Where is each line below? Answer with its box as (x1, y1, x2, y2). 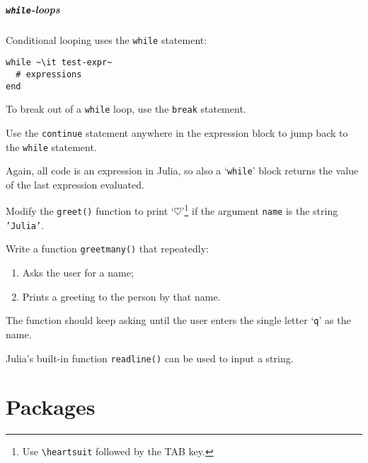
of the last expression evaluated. (6, 177, 144, 191)
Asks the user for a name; (22, 265, 134, 280)
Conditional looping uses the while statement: (6, 32, 207, 47)
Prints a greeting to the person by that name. (22, 289, 221, 303)
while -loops (6, 1, 60, 16)
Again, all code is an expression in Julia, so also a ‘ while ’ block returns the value (6, 163, 359, 178)
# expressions (16, 69, 82, 79)
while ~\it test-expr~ (6, 57, 113, 68)
